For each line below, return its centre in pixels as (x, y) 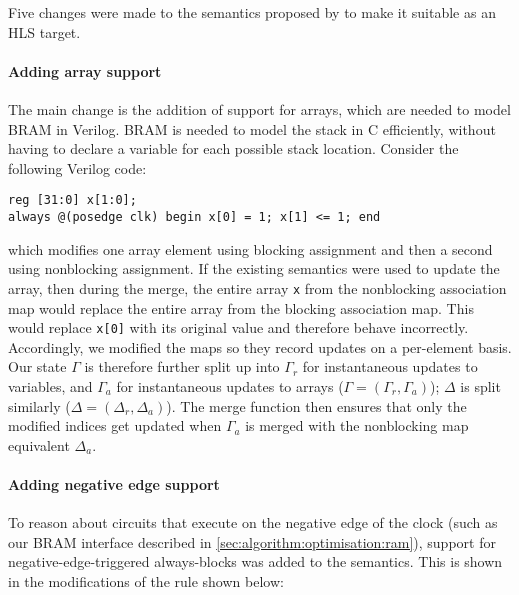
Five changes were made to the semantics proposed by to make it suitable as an (252, 12)
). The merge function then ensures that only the (316, 405)
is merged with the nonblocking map (357, 425)
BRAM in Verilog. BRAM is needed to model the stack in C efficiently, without (252, 128)
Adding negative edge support (114, 483)
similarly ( (39, 405)
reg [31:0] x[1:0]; (72, 200)
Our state (37, 366)
